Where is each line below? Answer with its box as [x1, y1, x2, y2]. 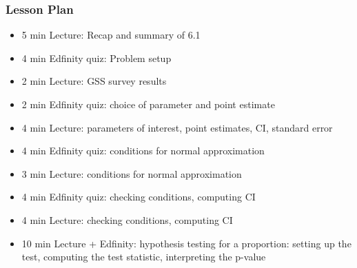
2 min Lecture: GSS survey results [21, 74, 167, 88]
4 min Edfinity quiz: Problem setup [21, 50, 172, 65]
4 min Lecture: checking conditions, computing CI [21, 212, 233, 227]
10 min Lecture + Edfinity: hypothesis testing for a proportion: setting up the [21, 236, 351, 250]
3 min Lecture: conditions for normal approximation [21, 166, 242, 181]
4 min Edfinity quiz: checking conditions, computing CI [21, 189, 256, 204]
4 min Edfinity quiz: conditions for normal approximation [21, 143, 265, 158]
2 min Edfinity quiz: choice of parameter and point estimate [21, 97, 275, 111]
